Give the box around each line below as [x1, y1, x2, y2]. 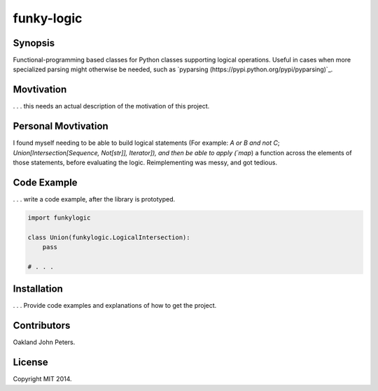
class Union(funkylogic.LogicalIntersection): [27, 233, 190, 241]
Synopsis [13, 37, 55, 49]
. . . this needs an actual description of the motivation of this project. [13, 102, 210, 111]
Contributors [13, 320, 71, 332]
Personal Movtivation [13, 120, 108, 132]
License [13, 357, 48, 369]
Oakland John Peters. [13, 338, 76, 346]
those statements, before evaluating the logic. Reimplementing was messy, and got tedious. [13, 158, 278, 167]
